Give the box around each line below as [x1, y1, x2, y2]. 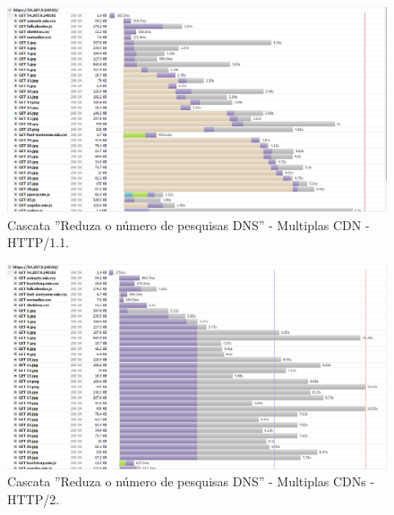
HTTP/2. [7, 489, 60, 508]
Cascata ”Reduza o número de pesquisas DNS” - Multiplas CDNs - [7, 472, 375, 491]
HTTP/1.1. [7, 233, 70, 252]
